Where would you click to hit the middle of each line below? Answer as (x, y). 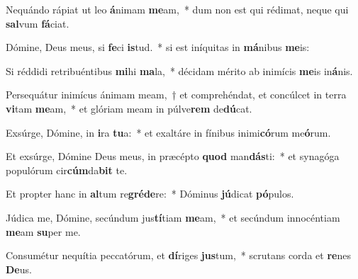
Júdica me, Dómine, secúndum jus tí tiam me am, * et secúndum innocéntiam (173, 217)
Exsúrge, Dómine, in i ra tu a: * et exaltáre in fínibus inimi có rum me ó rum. (168, 132)
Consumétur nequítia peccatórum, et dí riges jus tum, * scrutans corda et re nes (178, 255)
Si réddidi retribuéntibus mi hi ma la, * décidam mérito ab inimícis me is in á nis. (179, 70)
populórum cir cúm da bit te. (67, 170)
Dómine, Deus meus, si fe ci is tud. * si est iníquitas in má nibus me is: (158, 47)
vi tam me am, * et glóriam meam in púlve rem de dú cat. (129, 108)
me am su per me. (43, 231)
